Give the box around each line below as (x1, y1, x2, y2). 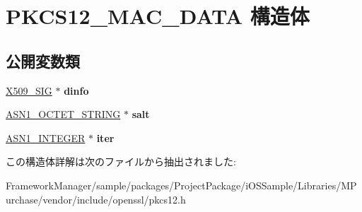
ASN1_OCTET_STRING (6, 107, 121, 122)
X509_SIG (6, 83, 52, 98)
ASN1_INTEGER (6, 130, 86, 145)
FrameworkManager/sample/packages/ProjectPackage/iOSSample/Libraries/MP (6, 177, 357, 192)
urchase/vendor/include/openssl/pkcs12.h (6, 192, 186, 206)
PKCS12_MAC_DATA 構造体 (6, 1, 310, 30)
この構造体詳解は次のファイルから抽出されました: (6, 154, 236, 169)
